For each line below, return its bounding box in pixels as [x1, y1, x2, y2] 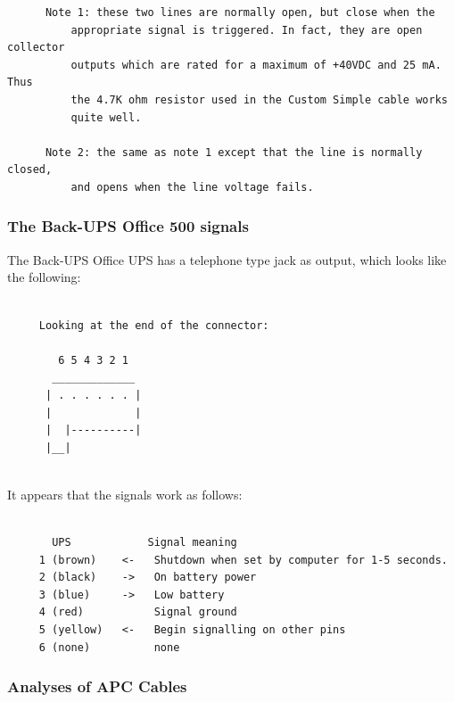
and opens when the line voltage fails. [70, 180, 314, 194]
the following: [7, 268, 81, 286]
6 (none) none [38, 640, 180, 654]
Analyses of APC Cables [7, 675, 187, 698]
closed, [7, 163, 53, 177]
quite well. [70, 111, 142, 124]
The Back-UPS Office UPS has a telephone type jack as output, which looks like [7, 250, 447, 268]
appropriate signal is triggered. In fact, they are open [70, 23, 423, 37]
